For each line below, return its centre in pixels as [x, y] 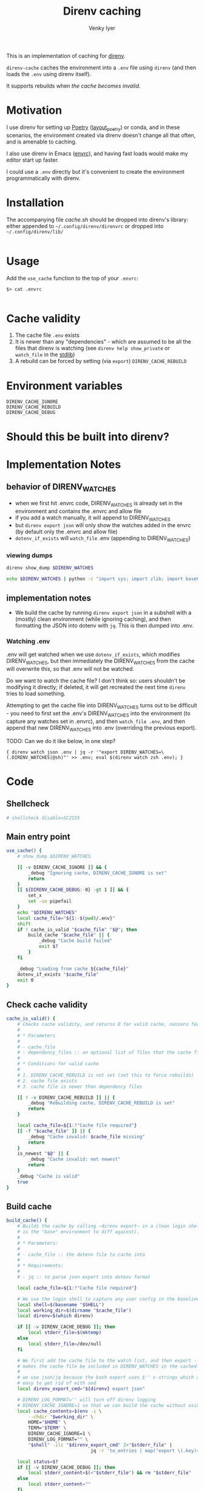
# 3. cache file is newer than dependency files [80, 1087]
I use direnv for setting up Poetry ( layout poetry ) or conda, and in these [93, 128]
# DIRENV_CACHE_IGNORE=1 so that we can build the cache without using [110, 1405]
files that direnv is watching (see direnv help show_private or [92, 348]
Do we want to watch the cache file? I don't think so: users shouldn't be [96, 681]
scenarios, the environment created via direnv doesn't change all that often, [101, 135]
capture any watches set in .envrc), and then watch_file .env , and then [96, 721]
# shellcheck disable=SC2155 [43, 818]
